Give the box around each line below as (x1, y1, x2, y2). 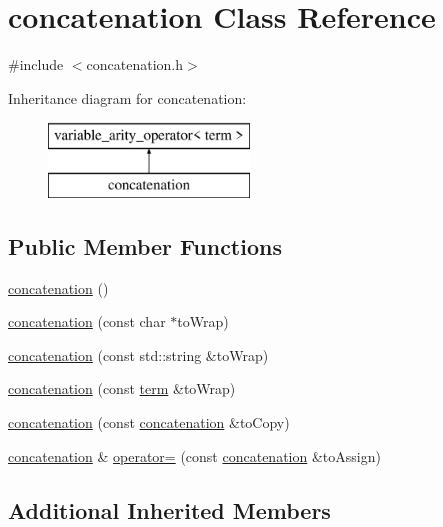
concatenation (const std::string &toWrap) (8, 344, 269, 365)
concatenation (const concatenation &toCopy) (8, 412, 290, 433)
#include (8, 54, 64, 75)
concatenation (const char (8, 311, 166, 332)
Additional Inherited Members (8, 494, 331, 525)
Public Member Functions (8, 230, 282, 261)
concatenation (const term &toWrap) (8, 378, 236, 399)
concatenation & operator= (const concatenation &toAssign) (8, 445, 381, 466)
